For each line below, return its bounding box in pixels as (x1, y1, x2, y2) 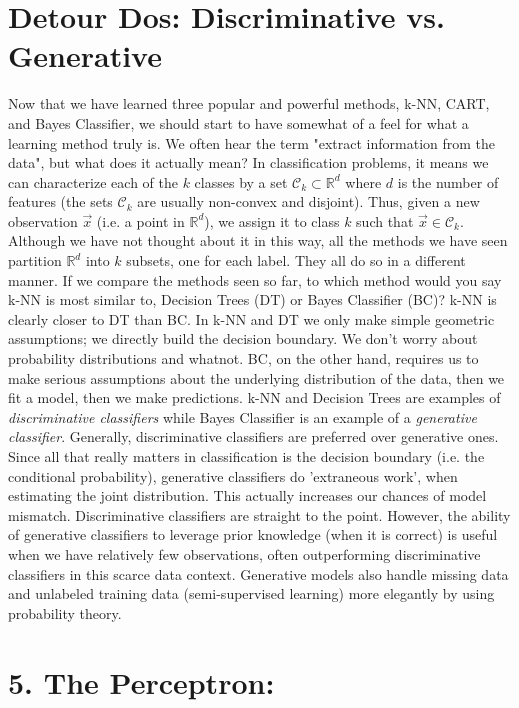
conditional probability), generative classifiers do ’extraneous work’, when (8, 465, 458, 486)
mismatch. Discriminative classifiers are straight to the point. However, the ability (8, 504, 511, 525)
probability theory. (8, 602, 122, 623)
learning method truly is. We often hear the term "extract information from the (8, 132, 496, 153)
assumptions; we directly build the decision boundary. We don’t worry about (8, 328, 478, 349)
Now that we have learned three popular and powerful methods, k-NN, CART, (8, 93, 490, 114)
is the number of (397, 171, 499, 192)
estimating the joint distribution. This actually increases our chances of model (8, 485, 487, 506)
